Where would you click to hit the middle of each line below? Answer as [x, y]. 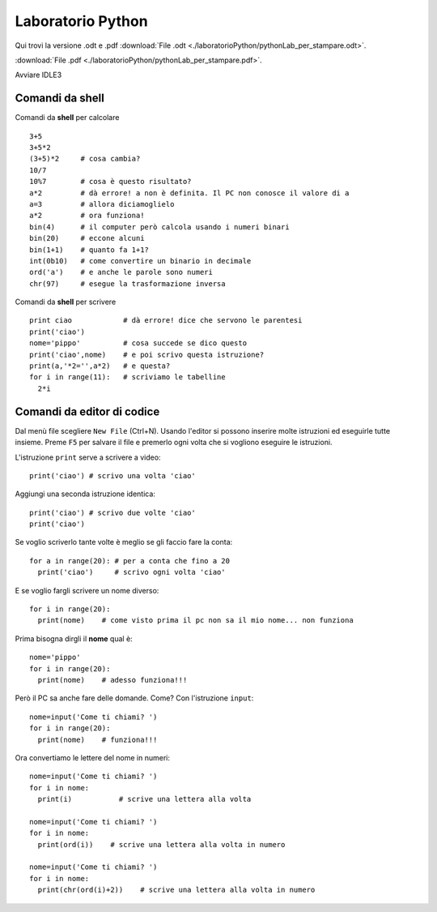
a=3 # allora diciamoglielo [102, 204]
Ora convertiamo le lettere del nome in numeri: [92, 757]
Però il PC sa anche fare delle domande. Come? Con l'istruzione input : [134, 698]
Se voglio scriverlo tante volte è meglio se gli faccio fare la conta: [124, 542]
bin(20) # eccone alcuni [87, 238]
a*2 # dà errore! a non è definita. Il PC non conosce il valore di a [189, 193]
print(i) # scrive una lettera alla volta [144, 799]
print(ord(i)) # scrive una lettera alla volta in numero [161, 844]
